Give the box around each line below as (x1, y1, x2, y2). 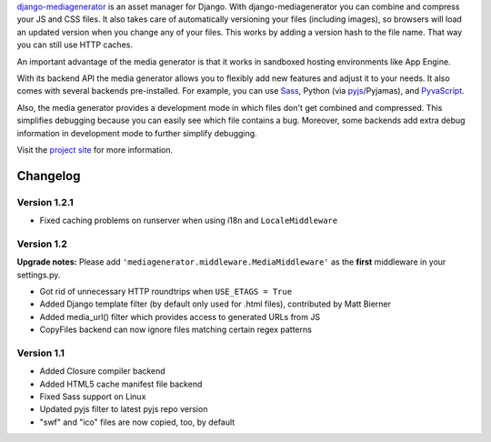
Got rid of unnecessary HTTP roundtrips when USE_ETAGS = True (39, 286, 293, 296)
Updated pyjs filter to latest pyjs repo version (39, 404, 208, 415)
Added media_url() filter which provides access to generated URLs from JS (39, 311, 321, 322)
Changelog (16, 168, 81, 184)
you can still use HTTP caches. (16, 39, 134, 50)
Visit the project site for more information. (16, 144, 174, 155)
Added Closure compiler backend (39, 366, 165, 377)
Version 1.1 (16, 347, 65, 359)
